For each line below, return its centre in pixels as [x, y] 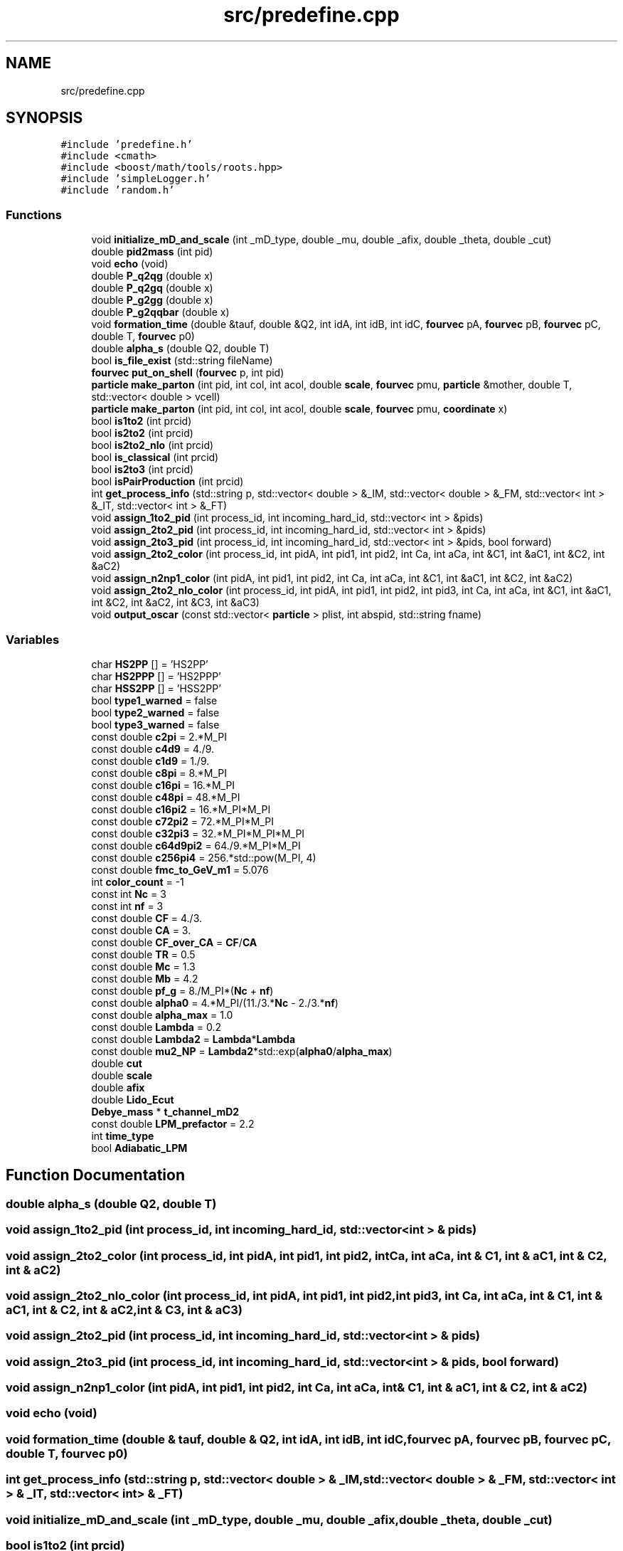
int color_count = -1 [138, 882]
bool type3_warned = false [155, 724]
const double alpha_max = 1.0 [162, 1015]
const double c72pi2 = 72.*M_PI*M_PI [183, 821]
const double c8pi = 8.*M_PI [159, 773]
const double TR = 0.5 [143, 954]
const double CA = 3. [141, 930]
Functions [34, 215]
